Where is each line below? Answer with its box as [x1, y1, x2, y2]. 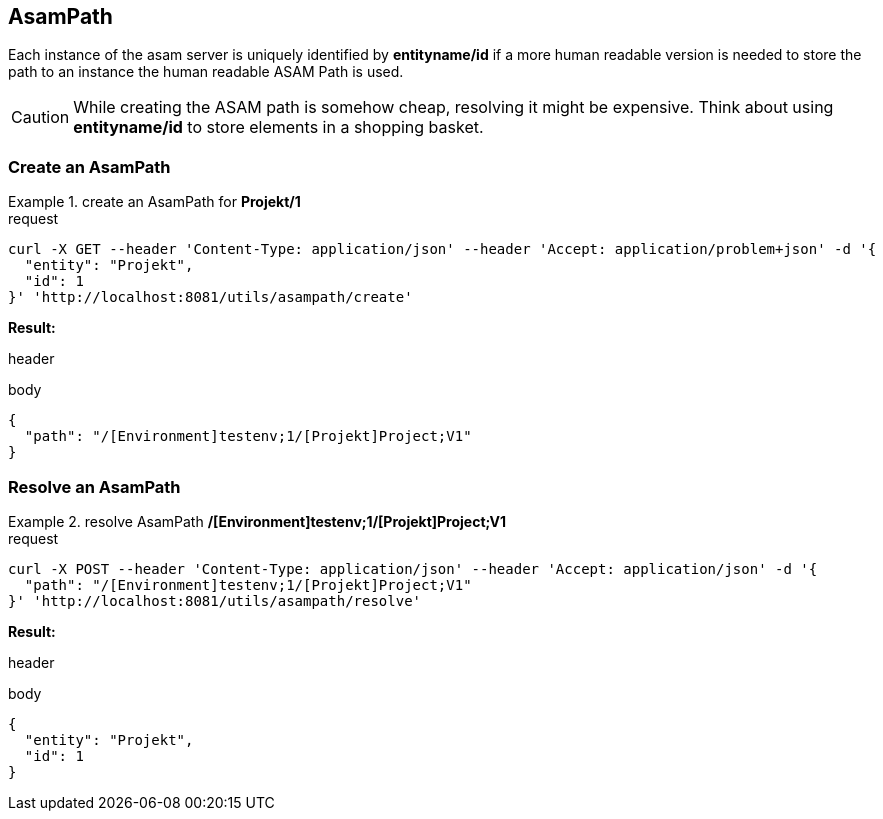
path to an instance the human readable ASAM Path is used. [8, 63, 404, 81]
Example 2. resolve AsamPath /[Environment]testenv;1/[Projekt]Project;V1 [8, 512, 506, 530]
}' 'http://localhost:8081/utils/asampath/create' [8, 289, 413, 306]
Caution [11, 107, 70, 128]
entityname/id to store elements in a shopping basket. [73, 117, 484, 138]
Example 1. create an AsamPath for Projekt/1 [8, 193, 301, 211]
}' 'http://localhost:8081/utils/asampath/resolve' [8, 592, 422, 609]
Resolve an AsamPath [8, 476, 181, 497]
